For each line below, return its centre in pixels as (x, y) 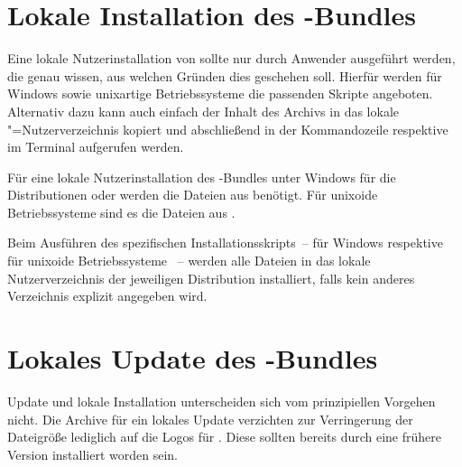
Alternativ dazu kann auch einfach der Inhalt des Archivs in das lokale (203, 111)
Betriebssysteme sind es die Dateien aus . (121, 212)
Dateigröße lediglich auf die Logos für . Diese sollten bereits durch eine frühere (225, 437)
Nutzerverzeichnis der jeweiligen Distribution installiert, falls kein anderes (211, 278)
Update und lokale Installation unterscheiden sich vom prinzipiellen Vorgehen (222, 401)
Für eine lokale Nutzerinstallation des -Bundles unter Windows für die (202, 177)
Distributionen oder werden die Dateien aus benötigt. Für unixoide (193, 195)
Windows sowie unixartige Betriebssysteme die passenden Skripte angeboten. (220, 93)
